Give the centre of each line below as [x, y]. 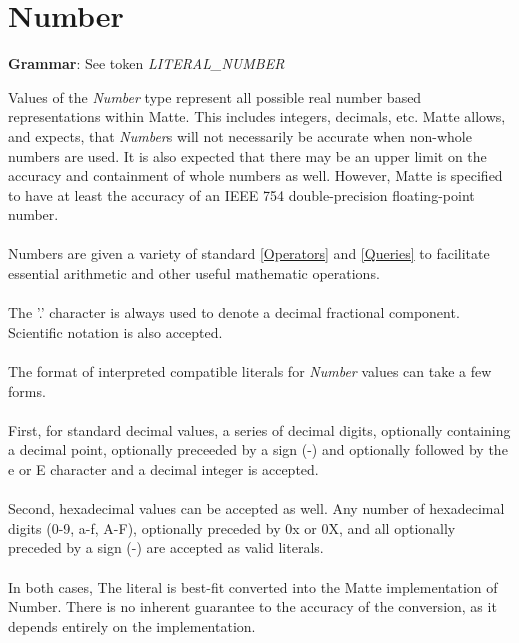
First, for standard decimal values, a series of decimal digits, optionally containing [259, 429]
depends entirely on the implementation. [132, 625]
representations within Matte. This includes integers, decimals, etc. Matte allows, [257, 116]
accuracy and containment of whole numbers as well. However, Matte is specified [255, 175]
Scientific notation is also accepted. [115, 331]
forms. [27, 390]
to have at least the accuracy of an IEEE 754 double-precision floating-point [241, 194]
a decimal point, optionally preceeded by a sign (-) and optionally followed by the [258, 449]
